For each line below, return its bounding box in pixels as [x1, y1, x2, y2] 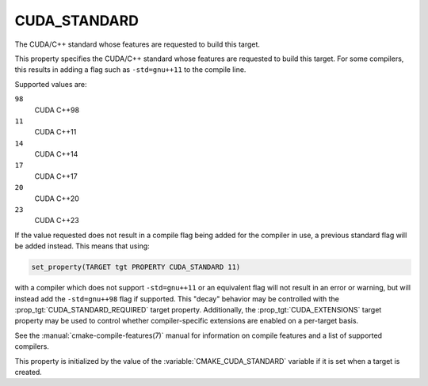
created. [14, 367, 43, 377]
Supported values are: [14, 79, 87, 89]
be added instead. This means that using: [14, 241, 150, 251]
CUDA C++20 [34, 194, 79, 203]
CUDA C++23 [34, 216, 79, 225]
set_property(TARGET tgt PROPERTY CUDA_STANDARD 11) [31, 263, 241, 272]
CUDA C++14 [34, 149, 78, 159]
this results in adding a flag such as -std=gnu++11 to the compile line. [14, 65, 246, 74]
